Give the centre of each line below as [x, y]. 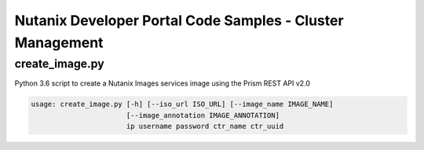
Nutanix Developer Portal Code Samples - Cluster [179, 20]
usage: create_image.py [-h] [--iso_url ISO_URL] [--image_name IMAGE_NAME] [182, 104]
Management [59, 42]
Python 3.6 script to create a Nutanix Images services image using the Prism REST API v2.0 [162, 83]
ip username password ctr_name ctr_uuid [205, 126]
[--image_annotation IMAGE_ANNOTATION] [203, 115]
